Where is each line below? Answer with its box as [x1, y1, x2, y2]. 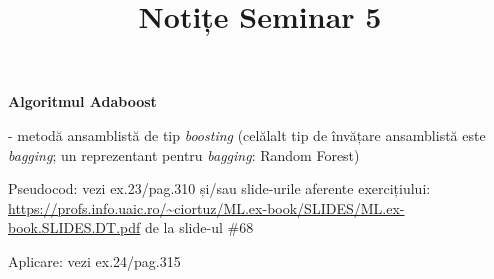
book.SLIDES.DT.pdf [8, 217, 141, 238]
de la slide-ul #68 [144, 217, 254, 238]
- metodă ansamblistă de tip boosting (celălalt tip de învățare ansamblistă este [8, 124, 486, 145]
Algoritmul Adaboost [8, 91, 157, 112]
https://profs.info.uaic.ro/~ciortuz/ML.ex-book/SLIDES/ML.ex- [8, 197, 405, 218]
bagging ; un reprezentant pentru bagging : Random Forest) [8, 144, 360, 165]
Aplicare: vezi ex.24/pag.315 [8, 250, 181, 271]
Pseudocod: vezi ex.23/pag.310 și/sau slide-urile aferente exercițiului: [8, 178, 431, 199]
